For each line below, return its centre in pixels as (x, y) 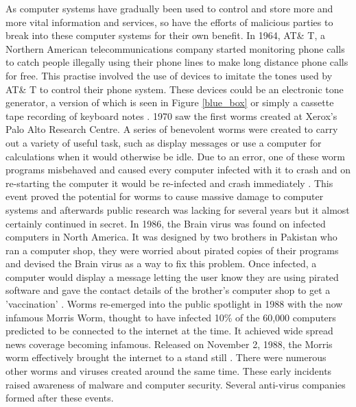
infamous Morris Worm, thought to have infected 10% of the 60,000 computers (171, 317)
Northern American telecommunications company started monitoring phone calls (175, 48)
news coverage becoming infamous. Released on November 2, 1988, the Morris (169, 344)
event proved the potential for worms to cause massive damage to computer (165, 196)
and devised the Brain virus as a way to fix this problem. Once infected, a (161, 263)
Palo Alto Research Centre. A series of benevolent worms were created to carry (172, 129)
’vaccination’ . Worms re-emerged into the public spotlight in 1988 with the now (174, 304)
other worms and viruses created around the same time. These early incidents (169, 371)
